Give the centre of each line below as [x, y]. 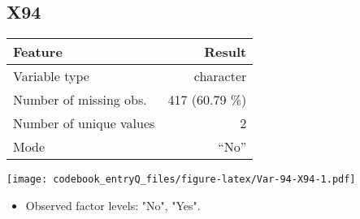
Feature [38, 52]
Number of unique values [84, 123]
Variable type [51, 76]
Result [226, 52]
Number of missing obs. [80, 100]
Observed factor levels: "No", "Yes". [113, 205]
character [220, 76]
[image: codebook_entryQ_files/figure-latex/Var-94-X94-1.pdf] [181, 180]
